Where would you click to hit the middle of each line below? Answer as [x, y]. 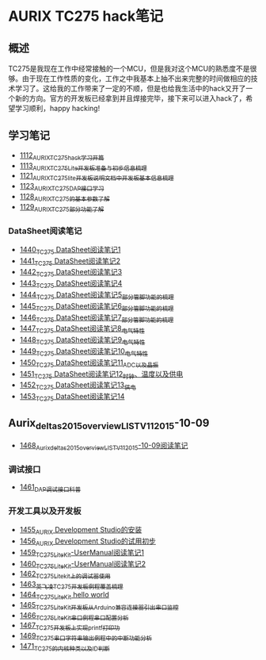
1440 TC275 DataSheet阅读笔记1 [70, 250]
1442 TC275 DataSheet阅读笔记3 [71, 273]
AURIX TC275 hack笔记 [86, 16]
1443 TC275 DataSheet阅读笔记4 [71, 284]
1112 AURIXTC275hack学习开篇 [62, 156]
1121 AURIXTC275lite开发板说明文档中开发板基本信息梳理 [97, 177]
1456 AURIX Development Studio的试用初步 [88, 542]
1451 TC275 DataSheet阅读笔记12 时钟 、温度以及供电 [101, 375]
